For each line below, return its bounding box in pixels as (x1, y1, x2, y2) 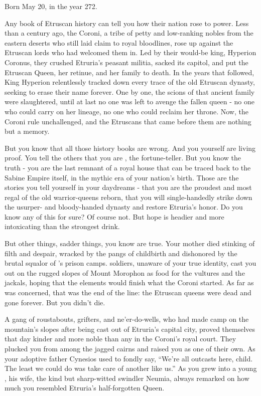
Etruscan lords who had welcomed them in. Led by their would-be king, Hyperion (5, 47, 256, 58)
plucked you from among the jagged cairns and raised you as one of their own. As (5, 343, 255, 353)
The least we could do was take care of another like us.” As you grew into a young (5, 363, 257, 373)
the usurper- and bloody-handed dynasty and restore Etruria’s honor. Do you (5, 202, 243, 212)
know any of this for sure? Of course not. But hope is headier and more (5, 211, 224, 222)
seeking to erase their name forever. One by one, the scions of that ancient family (5, 86, 255, 97)
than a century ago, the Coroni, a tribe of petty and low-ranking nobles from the (5, 28, 253, 38)
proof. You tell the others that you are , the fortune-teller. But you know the (5, 152, 241, 163)
